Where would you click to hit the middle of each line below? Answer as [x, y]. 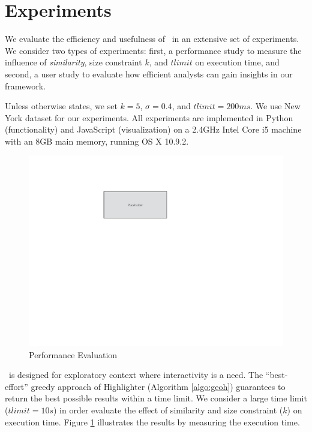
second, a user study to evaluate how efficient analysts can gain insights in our [149, 73]
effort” [16, 386]
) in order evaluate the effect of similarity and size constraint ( [168, 410]
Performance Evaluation [73, 354]
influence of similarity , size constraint [73, 62]
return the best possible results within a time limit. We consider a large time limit [156, 398]
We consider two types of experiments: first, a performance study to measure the [153, 50]
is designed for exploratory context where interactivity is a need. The [136, 375]
